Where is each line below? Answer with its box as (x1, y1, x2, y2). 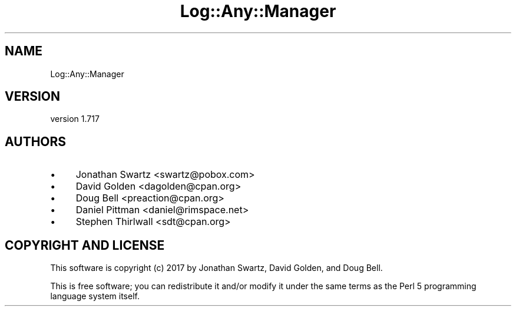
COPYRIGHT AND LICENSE (5, 237, 165, 253)
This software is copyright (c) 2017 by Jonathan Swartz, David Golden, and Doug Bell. (50, 263, 383, 273)
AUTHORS (5, 134, 67, 149)
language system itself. (50, 291, 140, 302)
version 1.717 (50, 114, 100, 124)
